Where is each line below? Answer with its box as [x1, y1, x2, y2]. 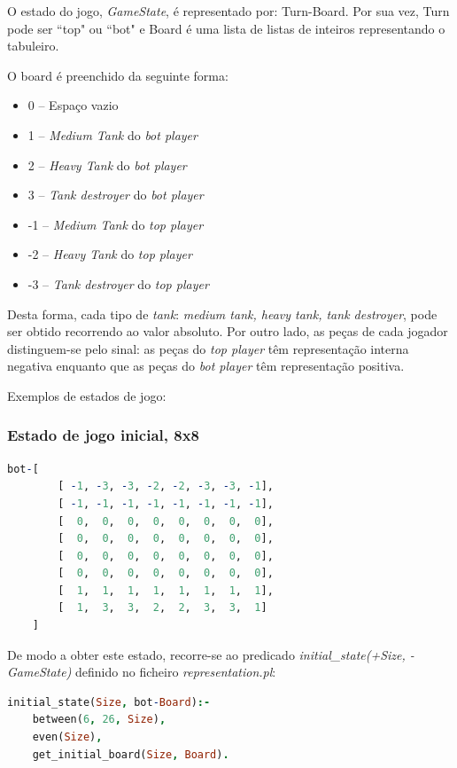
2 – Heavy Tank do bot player [27, 155, 187, 174]
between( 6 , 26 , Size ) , [32, 713, 167, 726]
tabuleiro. [7, 36, 59, 55]
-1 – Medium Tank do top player [27, 215, 204, 233]
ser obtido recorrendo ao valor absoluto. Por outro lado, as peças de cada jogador [7, 322, 448, 341]
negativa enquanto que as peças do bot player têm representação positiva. [7, 357, 405, 375]
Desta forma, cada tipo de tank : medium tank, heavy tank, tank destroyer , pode [7, 304, 438, 323]
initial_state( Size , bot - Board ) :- [7, 695, 211, 709]
